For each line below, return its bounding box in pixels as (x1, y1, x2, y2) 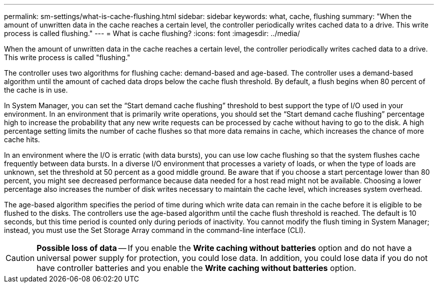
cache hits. (4, 135, 40, 144)
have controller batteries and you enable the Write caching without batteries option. (36, 263, 356, 273)
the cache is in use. (4, 86, 68, 94)
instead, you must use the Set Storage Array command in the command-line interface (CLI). (4, 226, 305, 234)
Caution (5, 253, 35, 263)
